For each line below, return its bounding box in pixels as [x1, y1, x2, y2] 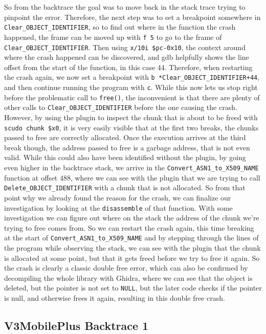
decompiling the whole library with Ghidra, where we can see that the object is [4, 272, 253, 283]
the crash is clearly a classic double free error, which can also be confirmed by [4, 262, 248, 273]
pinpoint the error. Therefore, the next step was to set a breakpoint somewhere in [4, 11, 261, 22]
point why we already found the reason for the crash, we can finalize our [4, 192, 231, 203]
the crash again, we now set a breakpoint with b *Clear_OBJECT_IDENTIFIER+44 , [4, 72, 260, 82]
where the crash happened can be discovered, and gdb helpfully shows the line [4, 52, 249, 62]
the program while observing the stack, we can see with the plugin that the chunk [4, 242, 261, 253]
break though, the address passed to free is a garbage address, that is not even [4, 142, 250, 152]
